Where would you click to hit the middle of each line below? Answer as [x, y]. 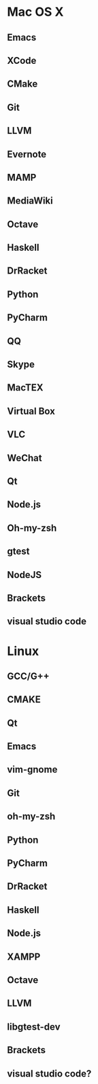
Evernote [27, 154]
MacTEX [25, 388]
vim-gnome [32, 770]
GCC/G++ [28, 676]
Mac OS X [35, 12]
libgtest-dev [34, 1027]
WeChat [24, 458]
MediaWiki [30, 201]
